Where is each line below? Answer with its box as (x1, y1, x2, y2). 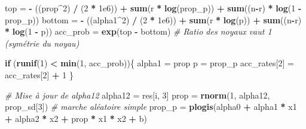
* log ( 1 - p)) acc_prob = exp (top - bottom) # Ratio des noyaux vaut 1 (5, 25, 272, 38)
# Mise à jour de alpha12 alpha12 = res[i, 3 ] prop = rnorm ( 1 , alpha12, (5, 88, 270, 101)
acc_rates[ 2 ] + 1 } (5, 68, 74, 81)
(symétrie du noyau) (5, 36, 79, 49)
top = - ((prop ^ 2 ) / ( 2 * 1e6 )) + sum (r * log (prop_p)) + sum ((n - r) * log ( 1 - (5, 2, 302, 14)
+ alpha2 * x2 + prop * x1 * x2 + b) (5, 112, 148, 124)
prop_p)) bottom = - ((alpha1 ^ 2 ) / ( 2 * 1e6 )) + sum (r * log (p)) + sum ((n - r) (5, 13, 302, 26)
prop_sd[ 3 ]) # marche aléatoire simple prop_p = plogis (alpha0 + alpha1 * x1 (5, 100, 297, 113)
